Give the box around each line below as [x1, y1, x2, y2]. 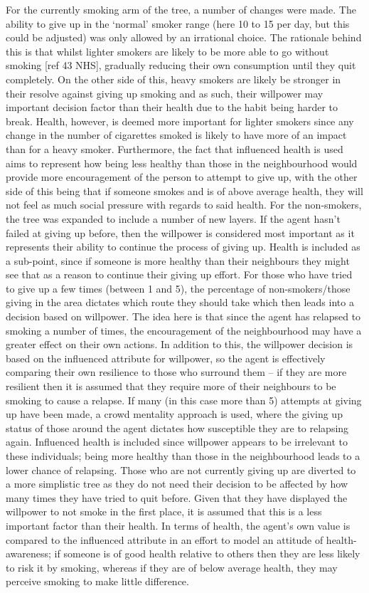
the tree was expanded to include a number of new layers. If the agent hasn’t [6, 211, 341, 226]
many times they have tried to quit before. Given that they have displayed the [6, 490, 348, 505]
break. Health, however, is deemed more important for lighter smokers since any [6, 113, 354, 128]
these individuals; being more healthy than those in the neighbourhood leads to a [6, 448, 360, 463]
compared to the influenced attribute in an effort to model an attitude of [6, 532, 323, 547]
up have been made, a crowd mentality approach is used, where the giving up [6, 406, 343, 421]
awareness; [6, 546, 51, 561]
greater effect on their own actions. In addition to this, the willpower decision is [6, 337, 353, 352]
